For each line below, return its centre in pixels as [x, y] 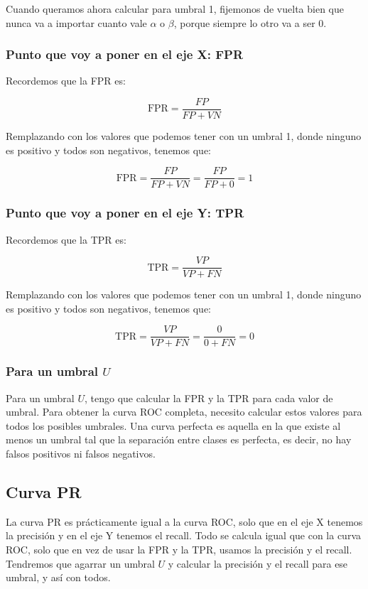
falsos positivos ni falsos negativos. [81, 454]
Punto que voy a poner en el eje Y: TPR [125, 213]
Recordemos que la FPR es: [66, 81]
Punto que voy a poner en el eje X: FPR [125, 54]
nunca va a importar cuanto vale [76, 22]
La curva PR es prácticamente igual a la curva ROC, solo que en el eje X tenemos [184, 521]
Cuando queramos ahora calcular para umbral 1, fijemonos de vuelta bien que [175, 9]
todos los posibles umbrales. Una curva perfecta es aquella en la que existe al [173, 425]
